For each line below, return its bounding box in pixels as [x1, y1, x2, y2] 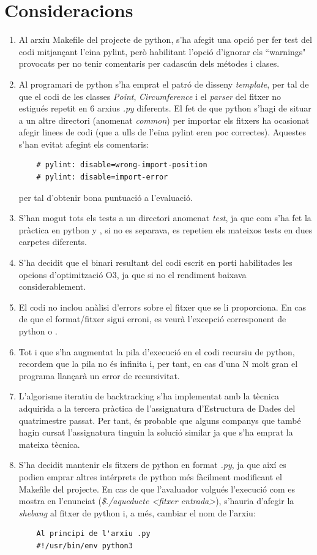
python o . [18, 325, 58, 337]
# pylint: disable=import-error [36, 173, 168, 182]
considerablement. [18, 280, 86, 293]
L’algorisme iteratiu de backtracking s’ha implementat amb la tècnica [18, 390, 279, 402]
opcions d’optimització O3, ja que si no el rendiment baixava [18, 268, 247, 281]
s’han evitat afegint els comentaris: [18, 137, 149, 150]
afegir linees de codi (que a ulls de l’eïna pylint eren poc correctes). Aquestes [18, 126, 306, 138]
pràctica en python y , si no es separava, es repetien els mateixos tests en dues [18, 223, 313, 236]
